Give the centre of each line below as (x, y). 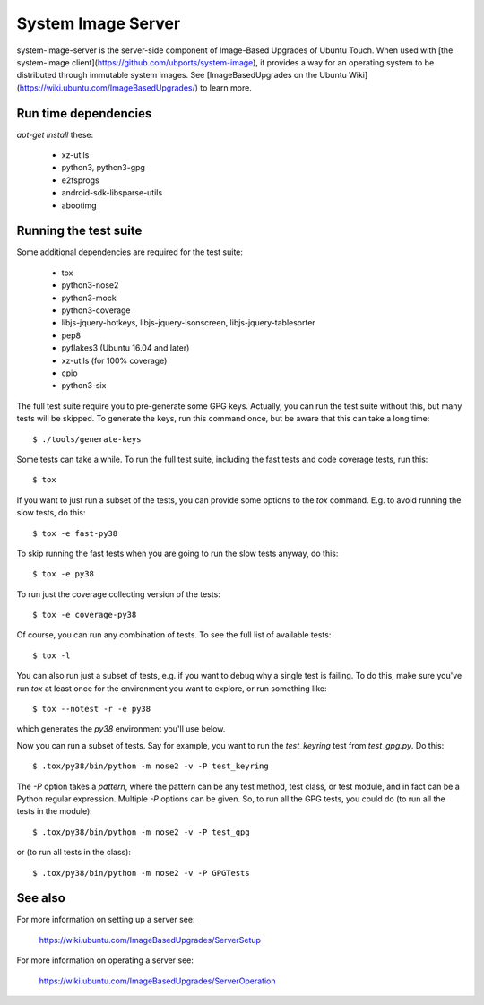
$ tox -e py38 (63, 574)
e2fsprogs (80, 180)
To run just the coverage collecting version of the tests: (119, 594)
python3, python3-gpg (103, 168)
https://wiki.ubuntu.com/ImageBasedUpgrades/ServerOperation (157, 981)
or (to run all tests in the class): (74, 853)
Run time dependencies (84, 113)
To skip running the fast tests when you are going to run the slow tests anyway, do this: (177, 553)
